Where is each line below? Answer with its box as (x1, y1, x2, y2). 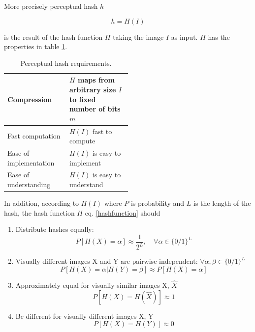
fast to (92, 126, 112, 136)
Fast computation (7, 131, 61, 141)
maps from (78, 75, 115, 85)
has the (208, 31, 230, 42)
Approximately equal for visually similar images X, (15, 280, 169, 290)
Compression (7, 94, 52, 104)
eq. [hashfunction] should (85, 207, 160, 218)
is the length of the (193, 198, 251, 208)
